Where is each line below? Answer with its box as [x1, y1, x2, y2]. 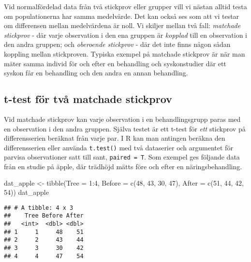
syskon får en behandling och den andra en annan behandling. [4, 68, 188, 78]
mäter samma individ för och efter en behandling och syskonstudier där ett [4, 58, 226, 68]
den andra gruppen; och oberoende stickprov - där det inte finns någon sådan [4, 39, 231, 49]
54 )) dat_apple [4, 187, 49, 197]
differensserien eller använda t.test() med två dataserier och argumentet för [4, 142, 233, 152]
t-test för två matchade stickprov [4, 91, 172, 106]
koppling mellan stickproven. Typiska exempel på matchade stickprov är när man [4, 48, 245, 58]
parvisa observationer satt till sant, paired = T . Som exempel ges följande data [4, 152, 240, 162]
